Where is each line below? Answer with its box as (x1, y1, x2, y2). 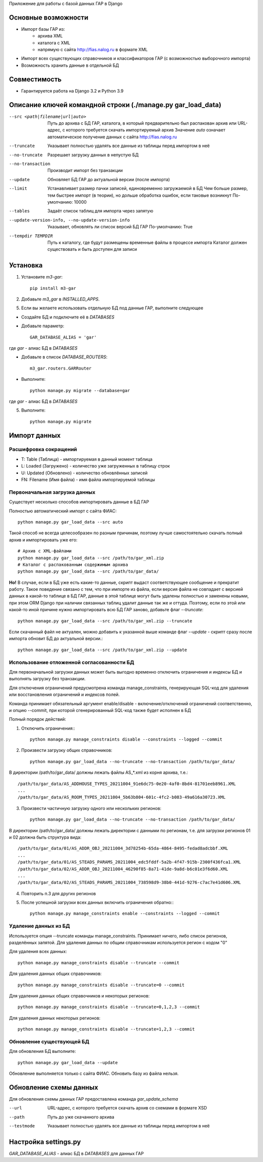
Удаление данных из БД (9, 923, 70, 930)
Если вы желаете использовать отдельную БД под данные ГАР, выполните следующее (21, 305, 204, 311)
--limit (9, 186, 28, 191)
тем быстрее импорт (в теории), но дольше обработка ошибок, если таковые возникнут (47, 192, 232, 198)
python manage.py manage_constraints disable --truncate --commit (18, 960, 180, 965)
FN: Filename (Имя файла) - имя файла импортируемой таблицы (21, 477, 155, 483)
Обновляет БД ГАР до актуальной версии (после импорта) (47, 176, 170, 182)
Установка (9, 261, 43, 270)
